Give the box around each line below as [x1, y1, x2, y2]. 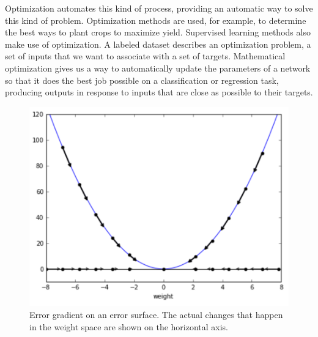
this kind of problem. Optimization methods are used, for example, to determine [5, 13, 306, 26]
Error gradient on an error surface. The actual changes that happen [29, 308, 283, 320]
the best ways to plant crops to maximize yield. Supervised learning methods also [5, 26, 311, 39]
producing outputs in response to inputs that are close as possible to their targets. [5, 86, 313, 98]
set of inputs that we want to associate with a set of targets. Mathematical [5, 50, 286, 62]
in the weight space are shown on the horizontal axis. [29, 320, 229, 333]
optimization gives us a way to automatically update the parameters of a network [5, 61, 311, 74]
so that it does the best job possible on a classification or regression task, [5, 73, 279, 86]
